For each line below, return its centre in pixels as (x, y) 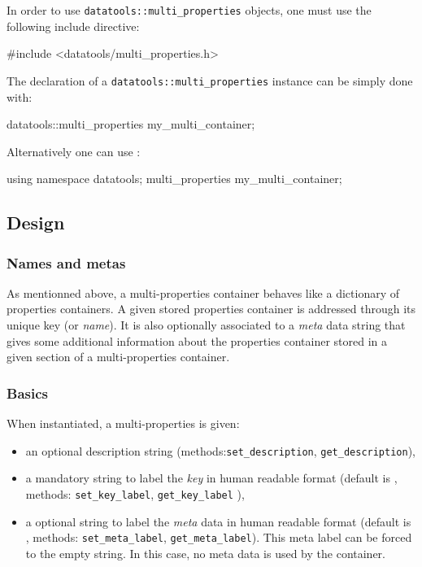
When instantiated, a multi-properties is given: (123, 423)
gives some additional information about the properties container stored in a (197, 340)
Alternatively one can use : (74, 151)
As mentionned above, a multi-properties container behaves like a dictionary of (203, 292)
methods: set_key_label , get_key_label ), (135, 493)
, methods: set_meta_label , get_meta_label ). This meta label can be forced (219, 537)
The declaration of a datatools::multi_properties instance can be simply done (210, 80)
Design (36, 222)
